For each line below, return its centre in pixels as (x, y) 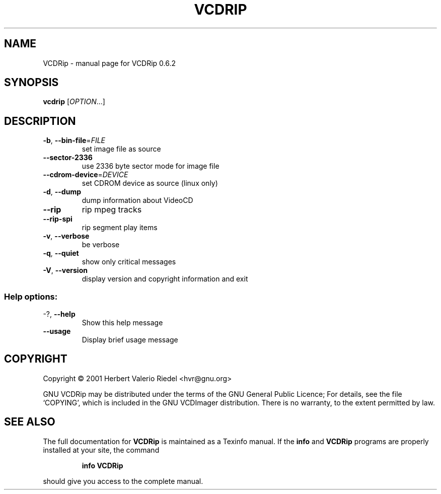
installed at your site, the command (101, 450)
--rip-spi (58, 219)
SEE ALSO (30, 422)
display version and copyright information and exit (165, 279)
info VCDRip (102, 465)
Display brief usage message (130, 340)
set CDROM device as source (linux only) (150, 183)
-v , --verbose (66, 236)
